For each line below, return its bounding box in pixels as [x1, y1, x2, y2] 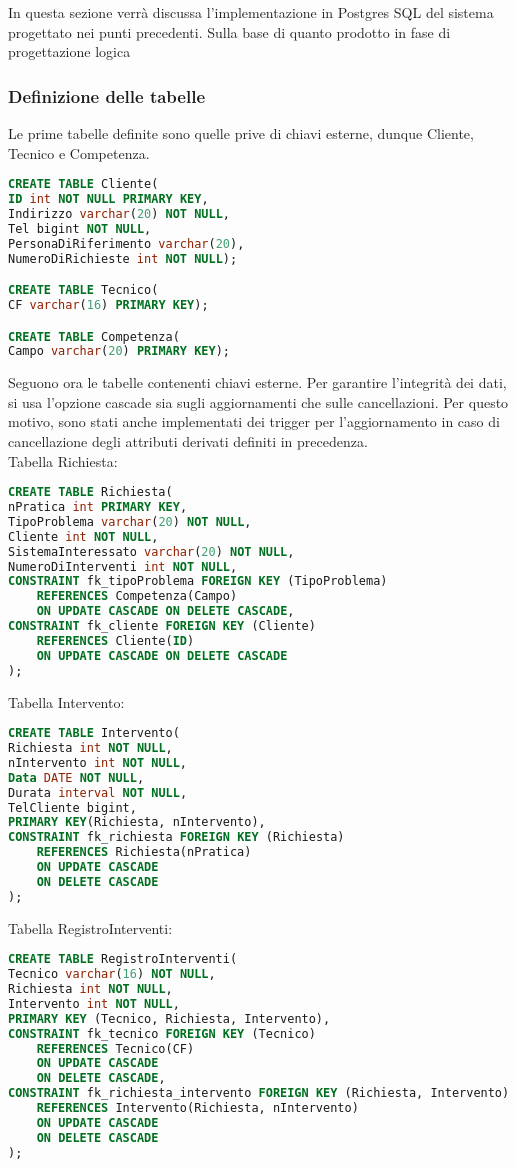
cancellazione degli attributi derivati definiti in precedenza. [8, 431, 368, 452]
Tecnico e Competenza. [8, 142, 150, 163]
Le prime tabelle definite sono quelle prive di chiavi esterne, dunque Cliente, [8, 123, 474, 143]
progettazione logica [8, 41, 131, 62]
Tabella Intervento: [8, 691, 125, 712]
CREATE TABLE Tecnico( [8, 283, 159, 298]
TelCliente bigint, [8, 800, 137, 815]
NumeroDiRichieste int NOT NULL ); [8, 251, 238, 266]
